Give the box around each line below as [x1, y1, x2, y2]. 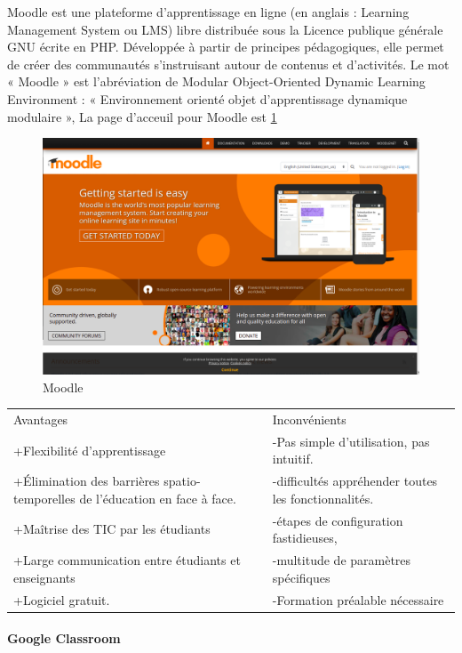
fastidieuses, [272, 528, 338, 547]
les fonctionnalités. [272, 488, 374, 507]
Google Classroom [7, 629, 121, 648]
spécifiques [272, 568, 331, 586]
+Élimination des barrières [13, 472, 160, 490]
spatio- [163, 472, 201, 490]
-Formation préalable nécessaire [272, 590, 444, 609]
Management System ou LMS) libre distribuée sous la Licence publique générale [7, 20, 443, 38]
